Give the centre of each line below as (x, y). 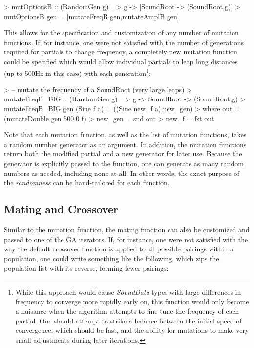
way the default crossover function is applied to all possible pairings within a (119, 249)
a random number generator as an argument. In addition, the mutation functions (125, 144)
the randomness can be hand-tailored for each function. (87, 183)
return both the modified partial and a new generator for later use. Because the (123, 154)
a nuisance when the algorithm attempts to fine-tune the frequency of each (127, 311)
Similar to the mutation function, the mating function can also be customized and (127, 229)
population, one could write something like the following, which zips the (112, 258)
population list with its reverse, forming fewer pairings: (86, 268)
